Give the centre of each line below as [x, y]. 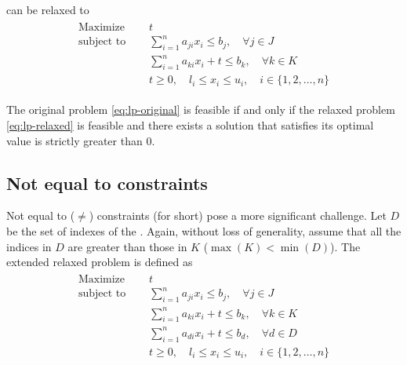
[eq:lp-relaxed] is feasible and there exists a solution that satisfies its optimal [190, 124]
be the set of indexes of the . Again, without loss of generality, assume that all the [204, 230]
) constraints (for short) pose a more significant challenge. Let [238, 215]
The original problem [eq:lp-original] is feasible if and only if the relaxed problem [201, 109]
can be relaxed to [48, 9]
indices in [29, 246]
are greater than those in [127, 246]
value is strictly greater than [74, 140]
